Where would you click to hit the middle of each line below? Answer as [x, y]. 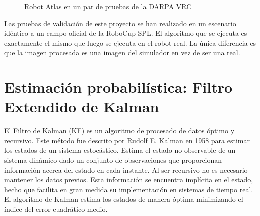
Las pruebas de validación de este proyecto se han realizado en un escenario [120, 23]
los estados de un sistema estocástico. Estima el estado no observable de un [120, 150]
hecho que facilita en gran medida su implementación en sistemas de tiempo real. [129, 189]
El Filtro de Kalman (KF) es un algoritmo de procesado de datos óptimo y [119, 131]
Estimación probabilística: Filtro [118, 87]
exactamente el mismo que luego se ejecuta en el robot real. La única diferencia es [130, 42]
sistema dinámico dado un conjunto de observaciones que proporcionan [113, 160]
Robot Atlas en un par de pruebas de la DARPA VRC [108, 6]
